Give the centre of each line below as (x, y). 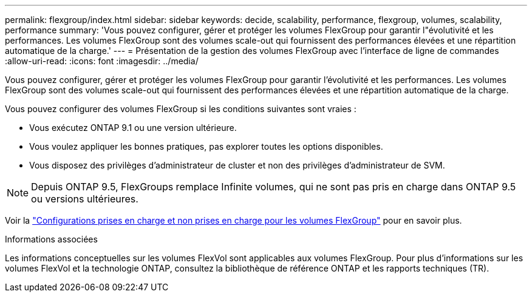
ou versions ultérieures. (85, 199)
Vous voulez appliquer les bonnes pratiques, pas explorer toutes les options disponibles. (206, 146)
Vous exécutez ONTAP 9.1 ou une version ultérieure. (133, 128)
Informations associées (51, 239)
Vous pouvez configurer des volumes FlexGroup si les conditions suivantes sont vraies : (181, 109)
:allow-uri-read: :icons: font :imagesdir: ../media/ (102, 61)
